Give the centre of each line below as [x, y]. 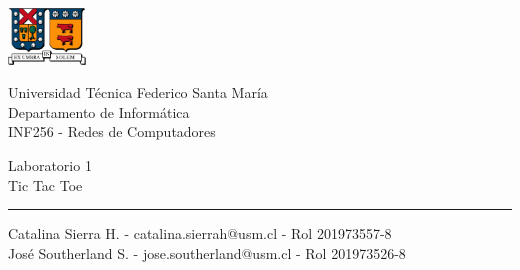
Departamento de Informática [99, 111]
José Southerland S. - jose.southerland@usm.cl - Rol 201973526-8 [207, 252]
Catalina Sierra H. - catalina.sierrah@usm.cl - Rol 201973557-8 [200, 233]
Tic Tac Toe [45, 184]
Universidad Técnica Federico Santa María [138, 92]
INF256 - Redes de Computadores [112, 131]
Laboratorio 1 [50, 165]
